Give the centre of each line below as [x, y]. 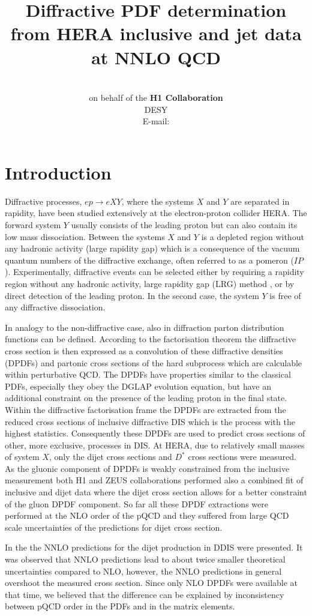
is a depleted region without [253, 236]
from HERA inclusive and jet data [156, 33]
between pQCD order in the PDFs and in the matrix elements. [120, 606]
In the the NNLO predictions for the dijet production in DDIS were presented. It [154, 547]
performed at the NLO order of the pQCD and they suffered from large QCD [147, 515]
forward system [33, 225]
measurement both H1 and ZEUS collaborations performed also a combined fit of [154, 480]
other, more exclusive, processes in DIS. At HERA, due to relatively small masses [155, 445]
